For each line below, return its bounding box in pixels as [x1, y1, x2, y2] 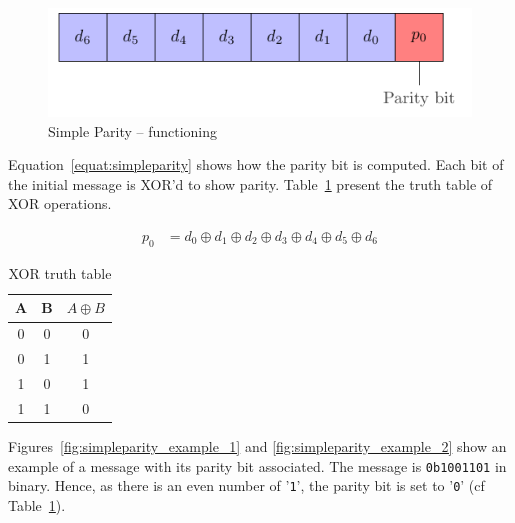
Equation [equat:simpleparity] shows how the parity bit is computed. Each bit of [8, 154, 504, 175]
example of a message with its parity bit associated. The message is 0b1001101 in [8, 455, 507, 476]
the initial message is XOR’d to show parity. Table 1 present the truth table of [8, 173, 493, 194]
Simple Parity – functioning [48, 120, 218, 141]
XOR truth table [8, 262, 112, 283]
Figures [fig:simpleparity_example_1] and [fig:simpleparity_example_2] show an [8, 435, 507, 456]
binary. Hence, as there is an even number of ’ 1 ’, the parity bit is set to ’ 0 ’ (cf [8, 475, 485, 496]
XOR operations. [8, 193, 112, 214]
